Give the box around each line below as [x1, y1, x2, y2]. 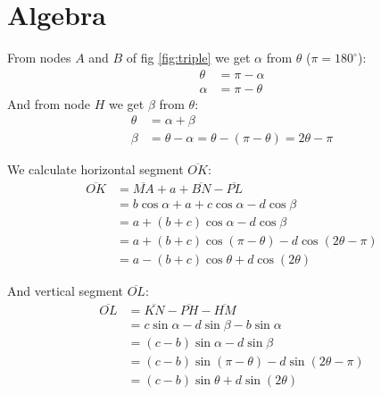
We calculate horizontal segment [7, 160, 184, 179]
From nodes [7, 48, 71, 67]
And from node [7, 94, 91, 113]
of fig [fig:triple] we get [126, 48, 251, 67]
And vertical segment [7, 282, 123, 300]
